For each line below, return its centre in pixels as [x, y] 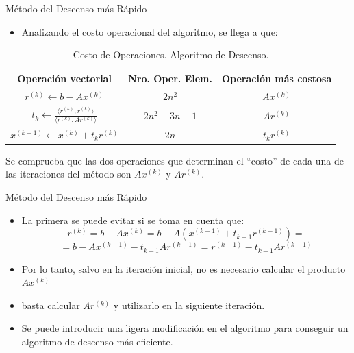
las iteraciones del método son [68, 174]
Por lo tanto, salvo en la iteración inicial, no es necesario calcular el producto [184, 268]
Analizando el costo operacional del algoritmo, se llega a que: [150, 31]
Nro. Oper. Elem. [170, 78]
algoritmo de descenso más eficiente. [97, 341]
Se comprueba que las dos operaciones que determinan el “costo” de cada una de [175, 160]
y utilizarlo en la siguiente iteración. [189, 305]
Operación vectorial [64, 78]
